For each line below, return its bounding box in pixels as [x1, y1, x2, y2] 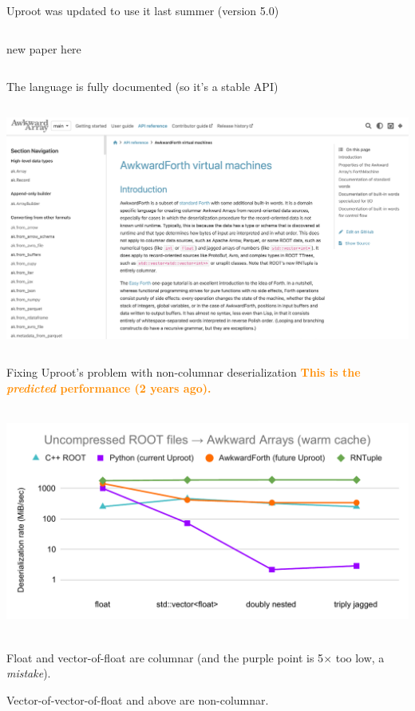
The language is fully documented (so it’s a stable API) [6, 78, 279, 95]
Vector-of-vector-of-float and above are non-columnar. [6, 691, 269, 708]
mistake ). [6, 665, 51, 681]
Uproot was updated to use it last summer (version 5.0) [6, 2, 279, 18]
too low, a [335, 649, 385, 666]
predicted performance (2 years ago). [6, 380, 211, 397]
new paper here [6, 40, 81, 57]
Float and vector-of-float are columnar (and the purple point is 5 [6, 649, 324, 666]
